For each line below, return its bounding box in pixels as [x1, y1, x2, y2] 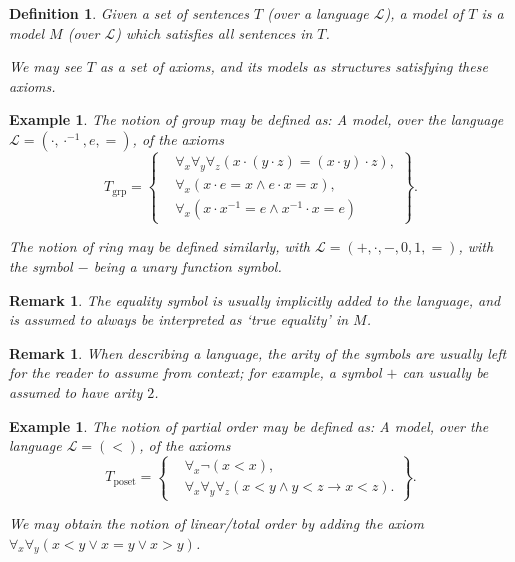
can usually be [402, 362, 489, 383]
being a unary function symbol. [93, 255, 282, 276]
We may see [9, 56, 82, 77]
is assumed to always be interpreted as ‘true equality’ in [9, 309, 349, 330]
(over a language [267, 3, 369, 23]
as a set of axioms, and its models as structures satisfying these [99, 56, 488, 77]
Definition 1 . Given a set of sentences [9, 3, 250, 23]
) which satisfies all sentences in [115, 22, 313, 43]
